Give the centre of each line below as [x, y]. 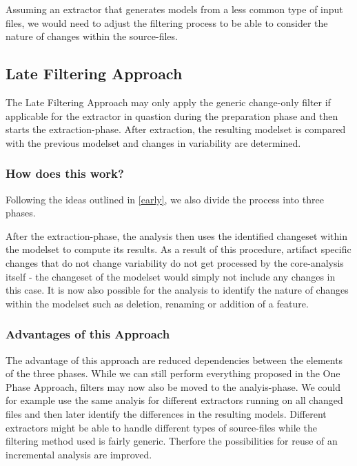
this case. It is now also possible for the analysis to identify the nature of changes [177, 290]
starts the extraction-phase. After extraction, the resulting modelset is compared [176, 129]
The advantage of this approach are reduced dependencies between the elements [174, 359]
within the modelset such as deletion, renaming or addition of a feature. [157, 303]
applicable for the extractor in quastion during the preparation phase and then [172, 115]
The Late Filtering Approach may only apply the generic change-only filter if [168, 102]
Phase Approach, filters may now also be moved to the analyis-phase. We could [173, 386]
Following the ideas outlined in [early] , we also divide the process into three [165, 199]
